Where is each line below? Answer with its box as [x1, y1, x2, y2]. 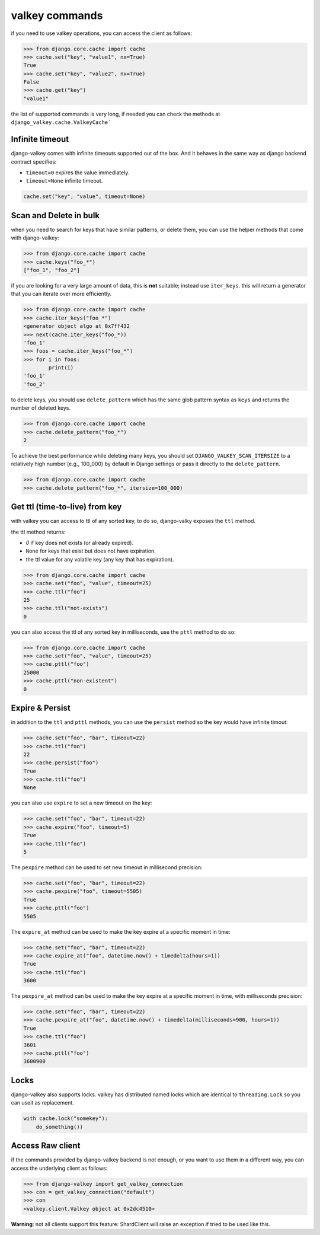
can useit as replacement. [11, 1099, 74, 1106]
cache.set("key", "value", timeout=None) [23, 193, 146, 200]
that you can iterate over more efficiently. [11, 291, 112, 298]
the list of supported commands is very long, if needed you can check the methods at [11, 110, 220, 117]
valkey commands [11, 9, 103, 22]
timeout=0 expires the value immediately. [25, 169, 130, 176]
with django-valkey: [11, 234, 59, 241]
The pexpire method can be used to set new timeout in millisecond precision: [11, 864, 203, 871]
